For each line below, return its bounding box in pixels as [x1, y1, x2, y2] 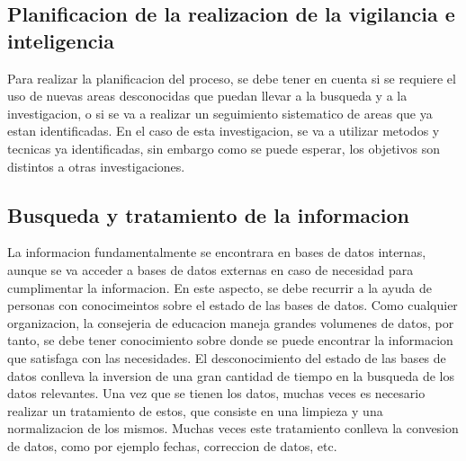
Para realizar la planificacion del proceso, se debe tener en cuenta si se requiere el [7, 68, 456, 87]
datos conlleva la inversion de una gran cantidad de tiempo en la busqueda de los [7, 366, 454, 385]
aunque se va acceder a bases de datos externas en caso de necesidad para [7, 260, 414, 279]
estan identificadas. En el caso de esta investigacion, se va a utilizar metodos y [7, 121, 440, 140]
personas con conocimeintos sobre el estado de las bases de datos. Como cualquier [7, 296, 458, 315]
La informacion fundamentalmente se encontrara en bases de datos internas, [7, 243, 426, 262]
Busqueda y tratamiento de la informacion [7, 200, 410, 228]
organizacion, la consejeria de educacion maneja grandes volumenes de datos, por [7, 313, 454, 332]
